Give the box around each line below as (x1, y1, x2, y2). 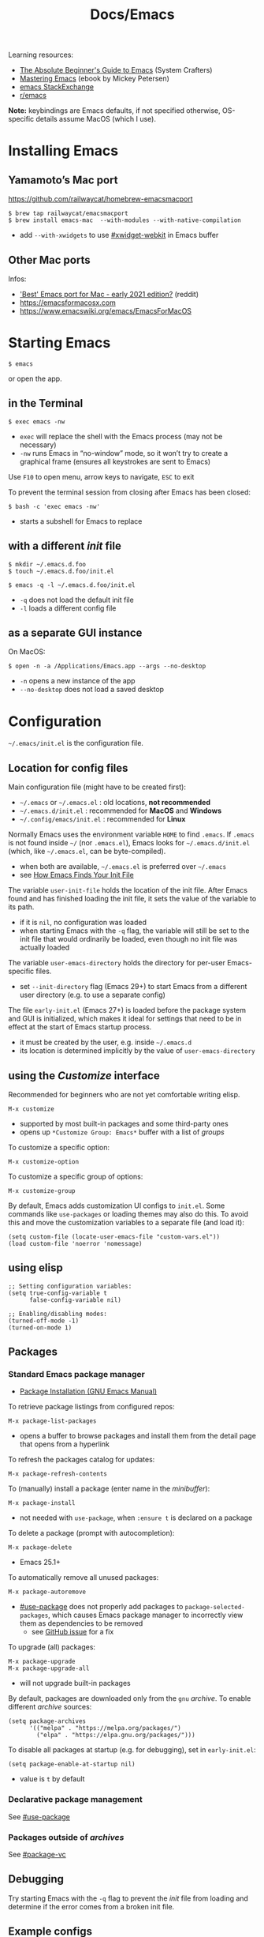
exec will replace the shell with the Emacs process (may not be (19, 431, 223, 441)
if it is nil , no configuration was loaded (19, 918, 147, 927)
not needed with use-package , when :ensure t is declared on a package (19, 1513, 253, 1522)
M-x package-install (8, 1499, 76, 1507)
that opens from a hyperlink (19, 1439, 110, 1449)
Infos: (8, 274, 27, 284)
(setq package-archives (8, 1717, 87, 1725)
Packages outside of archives (8, 1831, 125, 1842)
